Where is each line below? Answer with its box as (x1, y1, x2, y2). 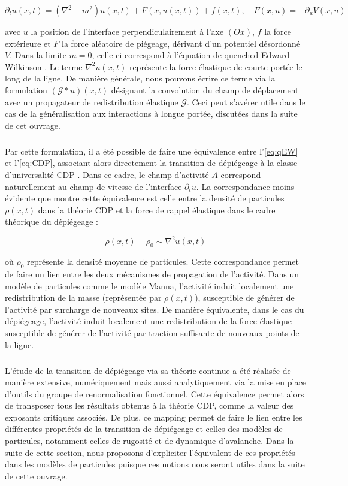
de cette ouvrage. (5, 469, 68, 482)
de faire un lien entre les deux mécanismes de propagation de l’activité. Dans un (5, 267, 299, 280)
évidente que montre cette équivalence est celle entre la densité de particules (5, 192, 285, 204)
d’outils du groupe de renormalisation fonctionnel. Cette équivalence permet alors (5, 387, 304, 400)
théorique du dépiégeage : (5, 215, 98, 228)
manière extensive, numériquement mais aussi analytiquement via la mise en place (5, 376, 306, 388)
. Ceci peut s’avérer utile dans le (186, 95, 305, 108)
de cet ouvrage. (5, 119, 60, 131)
